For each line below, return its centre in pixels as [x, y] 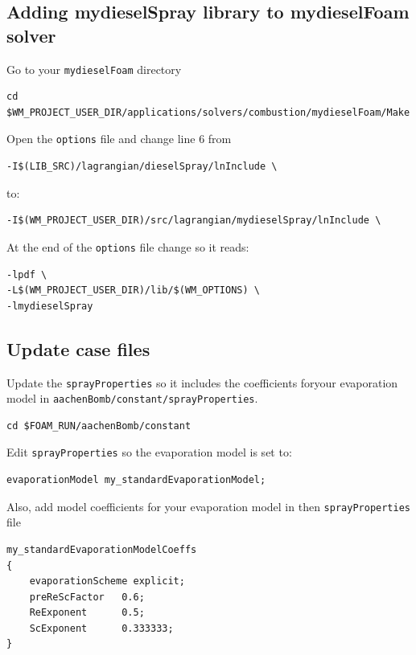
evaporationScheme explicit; [107, 581]
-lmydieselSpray [50, 306]
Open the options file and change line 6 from [119, 139]
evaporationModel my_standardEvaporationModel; [136, 480]
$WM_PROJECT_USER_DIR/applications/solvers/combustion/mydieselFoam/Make [208, 112]
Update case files [78, 348]
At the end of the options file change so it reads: [128, 246]
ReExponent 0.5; [87, 613]
